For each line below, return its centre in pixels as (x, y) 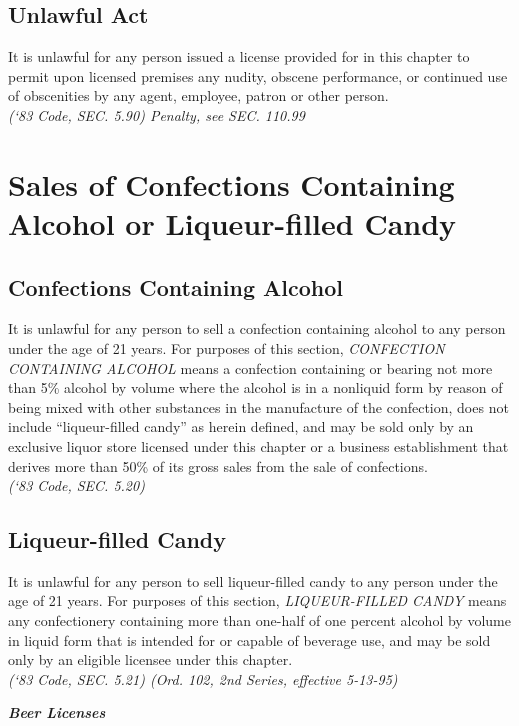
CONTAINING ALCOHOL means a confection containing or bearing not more (250, 367)
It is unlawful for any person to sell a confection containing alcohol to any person (257, 328)
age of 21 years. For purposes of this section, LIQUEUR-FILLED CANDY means (257, 600)
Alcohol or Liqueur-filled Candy (232, 222)
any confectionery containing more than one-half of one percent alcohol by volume (259, 620)
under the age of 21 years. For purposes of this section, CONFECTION (226, 347)
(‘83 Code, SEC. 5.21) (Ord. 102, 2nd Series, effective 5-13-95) (203, 678)
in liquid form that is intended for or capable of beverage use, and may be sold (249, 639)
